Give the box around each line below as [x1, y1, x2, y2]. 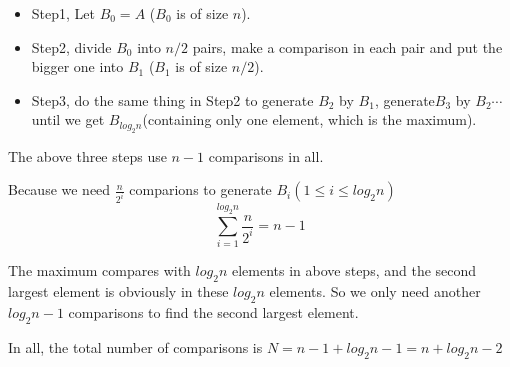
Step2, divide [31, 36, 112, 57]
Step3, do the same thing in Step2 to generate [31, 89, 314, 110]
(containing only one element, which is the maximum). [142, 109, 477, 130]
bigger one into [31, 56, 124, 77]
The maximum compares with [8, 260, 191, 281]
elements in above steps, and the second [231, 260, 477, 281]
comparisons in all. [208, 145, 324, 166]
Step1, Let [31, 3, 95, 23]
